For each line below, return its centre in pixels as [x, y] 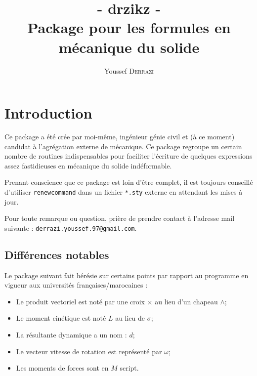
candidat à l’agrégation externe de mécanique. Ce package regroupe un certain [123, 146]
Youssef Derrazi [129, 70]
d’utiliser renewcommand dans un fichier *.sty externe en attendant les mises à [124, 192]
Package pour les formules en [129, 27]
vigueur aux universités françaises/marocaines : [76, 285]
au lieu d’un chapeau [186, 301]
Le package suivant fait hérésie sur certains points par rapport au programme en [127, 275]
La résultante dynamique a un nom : [71, 335]
